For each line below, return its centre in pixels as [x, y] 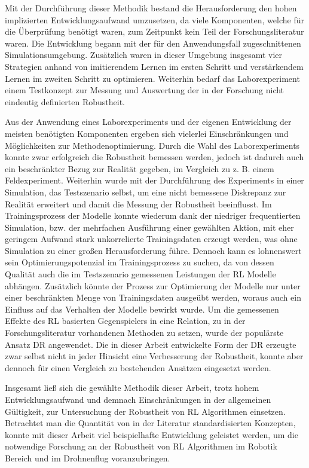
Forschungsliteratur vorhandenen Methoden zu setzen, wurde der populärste [144, 333]
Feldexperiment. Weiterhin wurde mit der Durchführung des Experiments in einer [154, 180]
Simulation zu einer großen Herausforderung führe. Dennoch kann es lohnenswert [153, 250]
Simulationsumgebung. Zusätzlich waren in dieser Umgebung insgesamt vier [144, 55]
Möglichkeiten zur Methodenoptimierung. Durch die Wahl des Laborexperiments [152, 145]
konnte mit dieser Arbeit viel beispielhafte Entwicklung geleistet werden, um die [152, 434]
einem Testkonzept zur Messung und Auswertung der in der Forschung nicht [145, 90]
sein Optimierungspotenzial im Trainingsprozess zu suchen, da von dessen [140, 262]
